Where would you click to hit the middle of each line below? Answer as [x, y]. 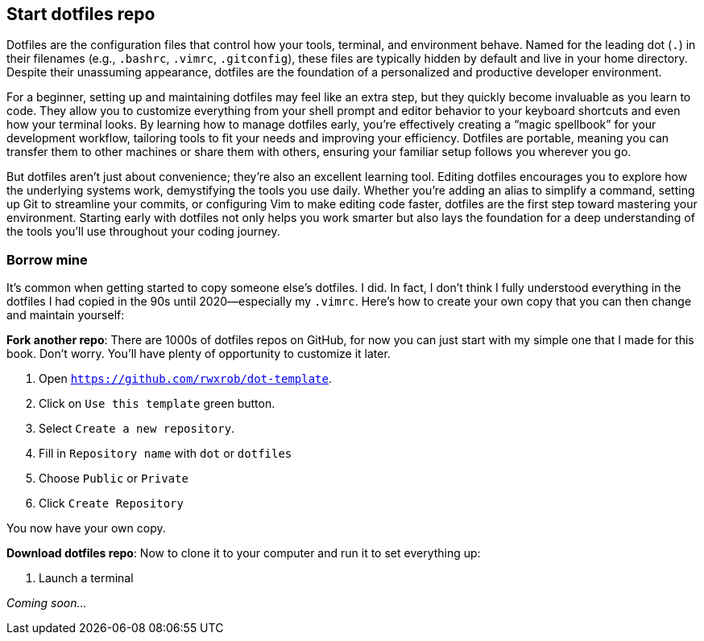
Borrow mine [47, 259]
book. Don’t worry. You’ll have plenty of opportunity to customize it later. [199, 354]
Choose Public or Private [114, 479]
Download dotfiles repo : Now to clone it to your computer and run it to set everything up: [244, 553]
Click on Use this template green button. [157, 404]
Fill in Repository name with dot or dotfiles [166, 454]
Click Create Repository [111, 503]
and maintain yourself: [66, 315]
